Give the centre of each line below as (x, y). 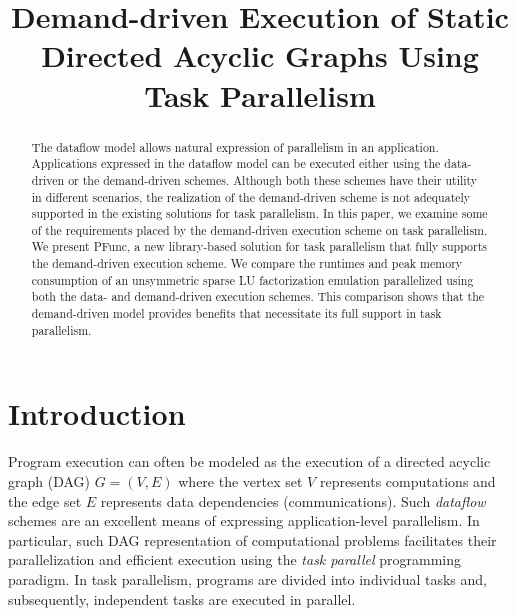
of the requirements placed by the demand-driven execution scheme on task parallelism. (259, 229)
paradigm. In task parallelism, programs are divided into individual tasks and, (247, 578)
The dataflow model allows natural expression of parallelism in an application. (235, 146)
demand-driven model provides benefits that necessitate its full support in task (236, 313)
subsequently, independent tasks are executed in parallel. (182, 598)
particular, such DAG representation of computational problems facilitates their (252, 539)
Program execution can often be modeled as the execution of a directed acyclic (249, 461)
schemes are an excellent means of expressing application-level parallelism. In (244, 520)
